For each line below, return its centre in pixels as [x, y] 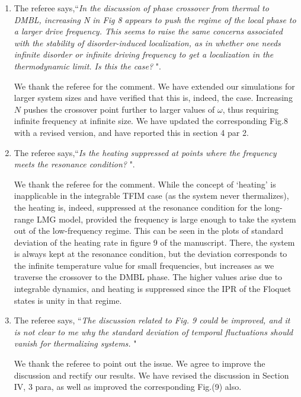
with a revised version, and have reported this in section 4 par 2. [131, 132]
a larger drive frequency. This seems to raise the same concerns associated [148, 31]
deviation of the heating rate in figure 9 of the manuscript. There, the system [154, 242]
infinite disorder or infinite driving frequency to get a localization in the [144, 54]
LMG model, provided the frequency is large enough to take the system [166, 219]
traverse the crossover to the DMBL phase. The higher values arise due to [148, 277]
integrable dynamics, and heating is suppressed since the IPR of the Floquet [153, 289]
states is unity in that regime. [68, 300]
